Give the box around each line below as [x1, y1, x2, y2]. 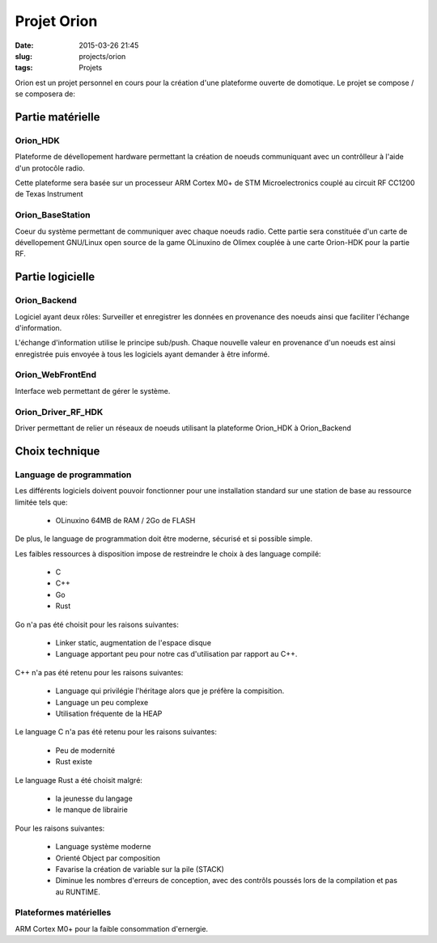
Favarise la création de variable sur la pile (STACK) [55, 864, 224, 873]
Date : [15, 40, 34, 50]
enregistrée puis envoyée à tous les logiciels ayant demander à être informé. [15, 349, 270, 359]
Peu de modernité [55, 745, 116, 755]
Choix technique [15, 444, 100, 458]
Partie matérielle [15, 110, 100, 124]
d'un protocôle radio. [15, 163, 85, 173]
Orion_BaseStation [15, 209, 91, 221]
